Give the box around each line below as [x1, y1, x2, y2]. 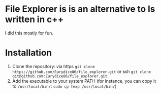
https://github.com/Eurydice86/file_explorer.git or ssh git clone [12, 69, 151, 74]
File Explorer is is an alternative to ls [5, 3, 155, 15]
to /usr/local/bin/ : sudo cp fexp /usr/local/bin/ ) [12, 83, 117, 89]
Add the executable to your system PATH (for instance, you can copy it [12, 78, 156, 84]
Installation [5, 47, 52, 58]
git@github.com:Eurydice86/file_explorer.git [12, 73, 107, 79]
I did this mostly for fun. [5, 30, 53, 36]
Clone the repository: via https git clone [12, 63, 95, 69]
